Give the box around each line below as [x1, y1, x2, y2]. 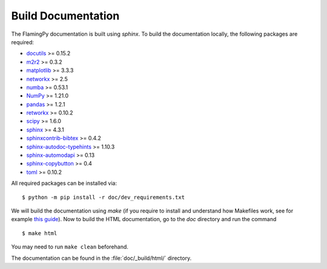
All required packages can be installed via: [11, 179, 117, 187]
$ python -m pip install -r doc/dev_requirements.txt [22, 194, 185, 201]
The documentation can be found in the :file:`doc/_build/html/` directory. [11, 254, 192, 262]
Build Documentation [11, 9, 120, 22]
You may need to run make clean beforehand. [11, 243, 128, 251]
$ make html [22, 230, 58, 236]
